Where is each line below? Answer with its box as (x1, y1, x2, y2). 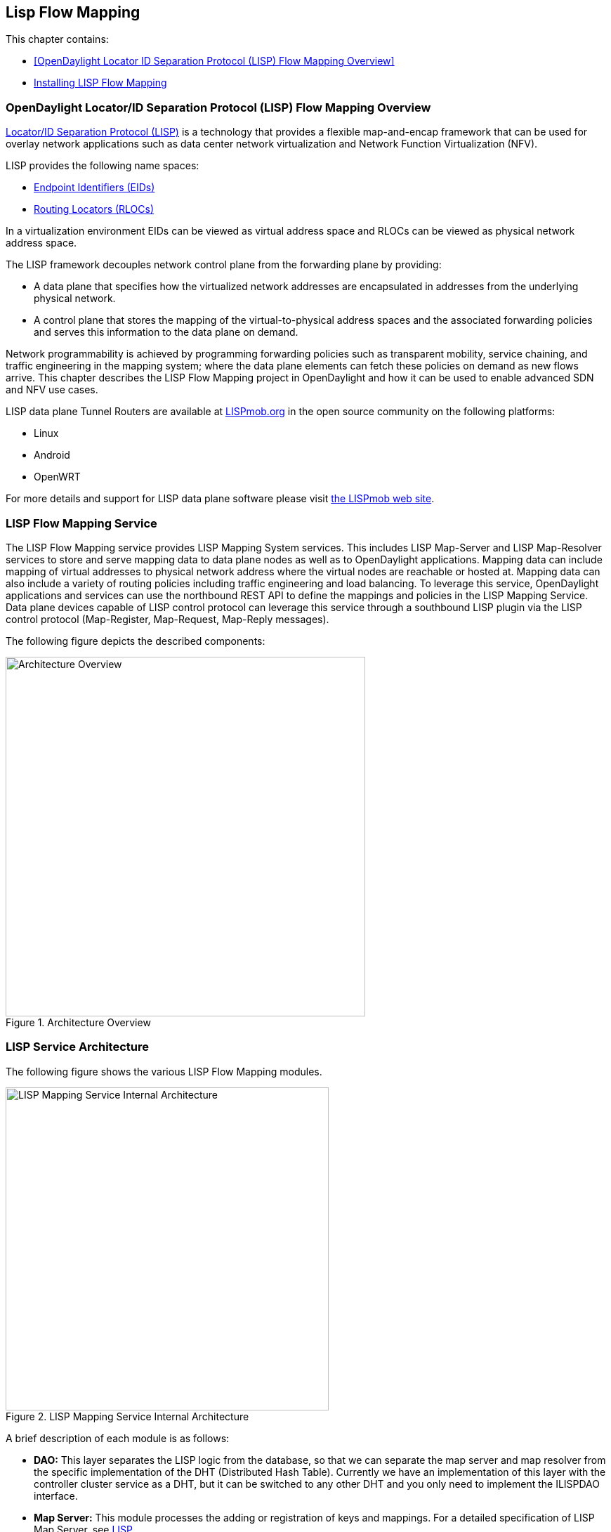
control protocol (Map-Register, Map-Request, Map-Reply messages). (6, 613, 329, 625)
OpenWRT (34, 471, 81, 483)
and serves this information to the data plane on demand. (34, 326, 298, 339)
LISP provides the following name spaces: (6, 159, 199, 172)
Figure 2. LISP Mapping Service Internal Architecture (6, 1410, 249, 1422)
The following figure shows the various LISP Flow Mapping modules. (6, 1065, 322, 1078)
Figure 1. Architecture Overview (6, 1016, 151, 1028)
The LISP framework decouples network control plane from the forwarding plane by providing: (6, 258, 442, 271)
